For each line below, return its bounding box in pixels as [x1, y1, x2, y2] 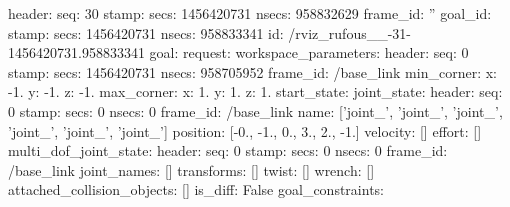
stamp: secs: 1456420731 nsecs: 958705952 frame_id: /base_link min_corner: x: [8, 61, 497, 82]
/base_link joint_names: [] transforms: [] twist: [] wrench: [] [8, 159, 375, 180]
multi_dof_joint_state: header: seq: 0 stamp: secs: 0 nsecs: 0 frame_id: [8, 140, 448, 161]
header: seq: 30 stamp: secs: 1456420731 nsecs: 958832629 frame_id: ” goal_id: [8, 3, 492, 23]
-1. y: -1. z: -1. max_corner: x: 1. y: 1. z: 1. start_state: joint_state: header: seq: [8, 81, 503, 102]
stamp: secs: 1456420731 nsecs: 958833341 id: [8, 22, 284, 43]
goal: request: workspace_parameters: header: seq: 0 [149, 42, 469, 63]
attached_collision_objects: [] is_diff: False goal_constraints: [8, 179, 384, 200]
